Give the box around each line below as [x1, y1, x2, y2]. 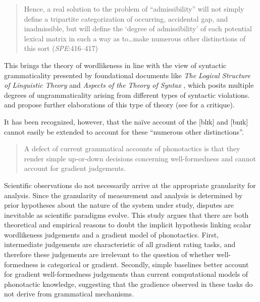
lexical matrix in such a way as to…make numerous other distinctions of [24, 33, 246, 43]
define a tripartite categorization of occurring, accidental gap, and [24, 13, 228, 24]
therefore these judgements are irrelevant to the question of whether [4, 249, 215, 260]
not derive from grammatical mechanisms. [4, 288, 134, 299]
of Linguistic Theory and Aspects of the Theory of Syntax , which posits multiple [4, 80, 254, 90]
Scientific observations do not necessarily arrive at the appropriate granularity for [4, 179, 256, 190]
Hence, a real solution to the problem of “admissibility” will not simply [24, 4, 244, 14]
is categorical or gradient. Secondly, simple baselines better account [40, 259, 249, 269]
